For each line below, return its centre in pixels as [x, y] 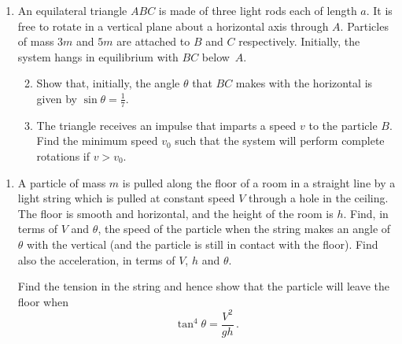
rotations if [63, 155]
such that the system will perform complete [280, 141]
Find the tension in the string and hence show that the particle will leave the [204, 286]
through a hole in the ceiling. [318, 198]
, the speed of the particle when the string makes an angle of [244, 229]
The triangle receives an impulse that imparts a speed [166, 125]
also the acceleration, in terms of [96, 259]
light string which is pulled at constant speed [126, 198]
